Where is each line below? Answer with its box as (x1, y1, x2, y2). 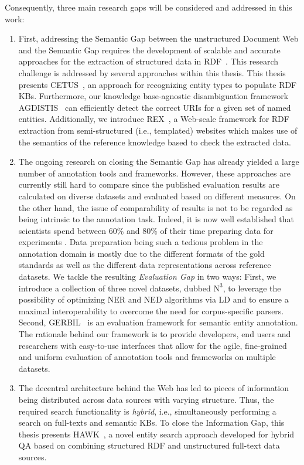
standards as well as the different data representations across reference (18, 259, 271, 271)
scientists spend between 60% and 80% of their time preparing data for (18, 224, 274, 236)
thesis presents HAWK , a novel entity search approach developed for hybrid (18, 427, 295, 440)
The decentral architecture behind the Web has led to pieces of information (18, 382, 289, 394)
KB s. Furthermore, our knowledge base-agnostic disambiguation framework (18, 90, 289, 102)
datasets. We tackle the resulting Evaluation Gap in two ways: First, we (18, 270, 276, 283)
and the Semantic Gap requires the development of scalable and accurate (18, 43, 281, 56)
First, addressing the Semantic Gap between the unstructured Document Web (18, 32, 299, 45)
